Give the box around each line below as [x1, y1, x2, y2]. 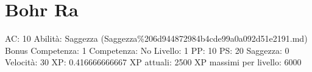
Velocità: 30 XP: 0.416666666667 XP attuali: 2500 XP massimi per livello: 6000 [5, 56, 302, 68]
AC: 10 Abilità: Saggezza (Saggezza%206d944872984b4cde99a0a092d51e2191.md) [5, 32, 308, 45]
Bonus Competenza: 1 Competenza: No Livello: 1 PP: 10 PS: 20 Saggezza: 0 [5, 44, 289, 56]
